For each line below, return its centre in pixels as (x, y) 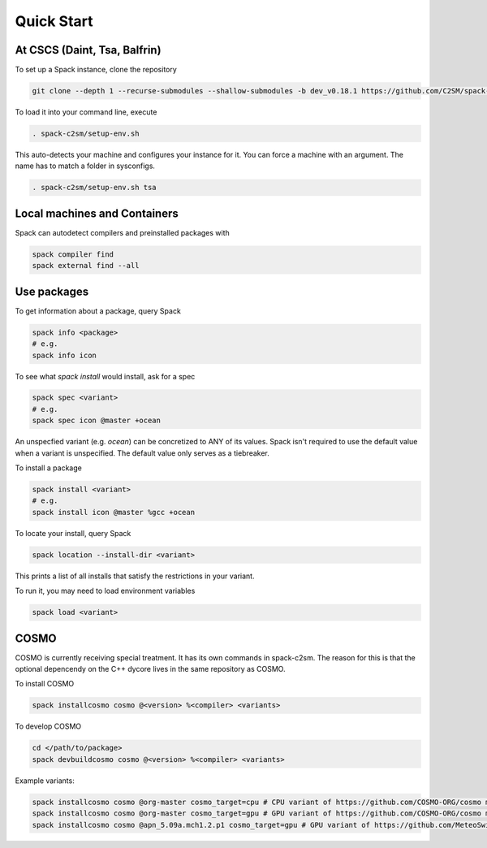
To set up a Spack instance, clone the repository (96, 70)
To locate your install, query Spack (73, 533)
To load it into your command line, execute (86, 112)
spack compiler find (73, 254)
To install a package (49, 468)
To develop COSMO (48, 726)
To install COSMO (45, 684)
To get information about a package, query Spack (98, 311)
